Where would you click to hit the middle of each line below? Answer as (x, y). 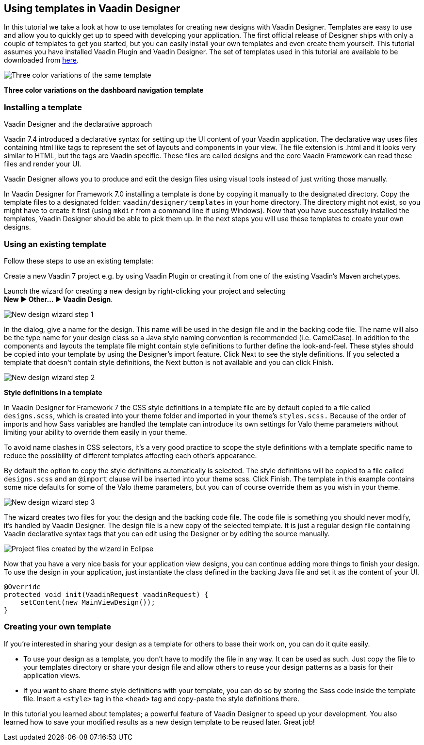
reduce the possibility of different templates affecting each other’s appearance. (130, 455)
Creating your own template (57, 627)
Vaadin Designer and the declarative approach (78, 124)
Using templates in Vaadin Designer (92, 8)
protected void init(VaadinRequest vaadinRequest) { (106, 594)
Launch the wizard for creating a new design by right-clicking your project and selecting (145, 291)
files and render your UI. (43, 164)
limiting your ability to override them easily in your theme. (96, 432)
